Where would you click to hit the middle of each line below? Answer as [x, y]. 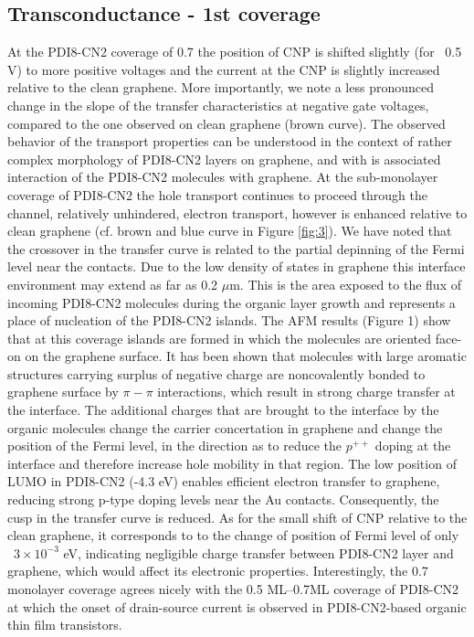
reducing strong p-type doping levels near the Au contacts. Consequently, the [223, 499]
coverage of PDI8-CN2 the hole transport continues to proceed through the [218, 194]
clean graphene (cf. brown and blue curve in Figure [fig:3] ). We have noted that [230, 231]
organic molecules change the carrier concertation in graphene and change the [225, 427]
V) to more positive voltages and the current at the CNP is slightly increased [224, 69]
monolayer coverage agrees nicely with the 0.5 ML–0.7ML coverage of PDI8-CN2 [233, 589]
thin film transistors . [65, 625]
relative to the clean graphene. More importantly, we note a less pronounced [221, 87]
